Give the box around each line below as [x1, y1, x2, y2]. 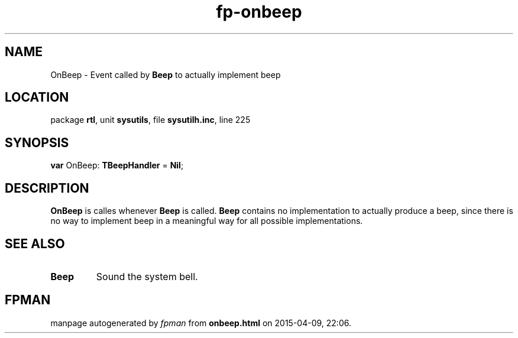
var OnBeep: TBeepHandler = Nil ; [50, 160, 184, 171]
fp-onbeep [216, 2, 302, 22]
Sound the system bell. [96, 270, 198, 282]
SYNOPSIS [5, 135, 69, 150]
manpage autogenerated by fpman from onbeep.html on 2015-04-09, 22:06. [50, 317, 351, 328]
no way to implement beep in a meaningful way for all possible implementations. [50, 216, 363, 226]
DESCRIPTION [5, 180, 89, 196]
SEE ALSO [5, 236, 65, 251]
